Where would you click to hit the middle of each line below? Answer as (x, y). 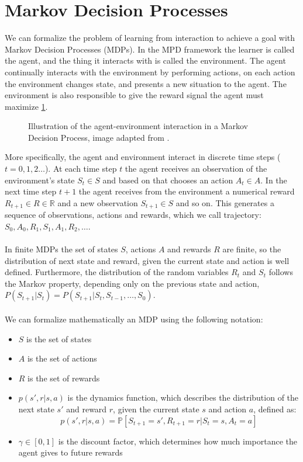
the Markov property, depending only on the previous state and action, (132, 283)
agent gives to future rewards (70, 452)
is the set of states (59, 338)
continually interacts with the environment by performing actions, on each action (150, 72)
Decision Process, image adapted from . (99, 137)
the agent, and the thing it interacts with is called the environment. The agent (145, 60)
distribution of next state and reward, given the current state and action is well (147, 260)
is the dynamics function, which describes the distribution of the (183, 397)
